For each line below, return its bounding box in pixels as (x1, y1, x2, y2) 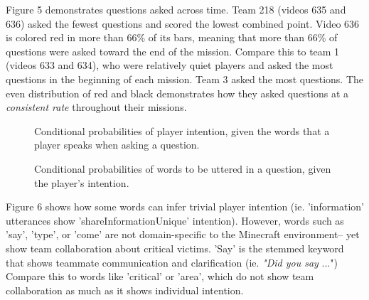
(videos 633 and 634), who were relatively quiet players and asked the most (6, 58, 333, 73)
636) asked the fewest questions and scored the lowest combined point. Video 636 (6, 16, 360, 31)
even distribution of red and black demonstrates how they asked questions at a (6, 85, 349, 100)
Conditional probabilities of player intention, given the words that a (34, 123, 330, 138)
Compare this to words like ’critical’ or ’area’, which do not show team (6, 269, 314, 284)
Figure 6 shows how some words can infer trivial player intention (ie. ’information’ (6, 199, 364, 214)
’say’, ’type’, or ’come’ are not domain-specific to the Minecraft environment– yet (6, 227, 360, 242)
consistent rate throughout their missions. (6, 100, 187, 114)
